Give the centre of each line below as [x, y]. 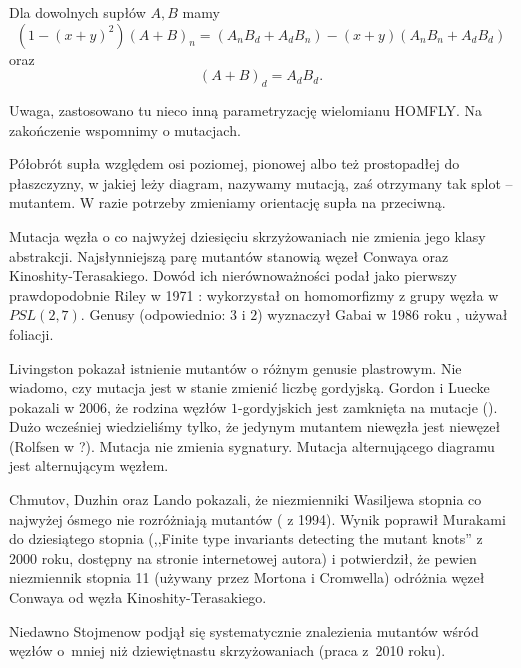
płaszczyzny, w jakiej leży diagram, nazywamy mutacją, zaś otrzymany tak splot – [261, 182]
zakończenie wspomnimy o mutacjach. [125, 129]
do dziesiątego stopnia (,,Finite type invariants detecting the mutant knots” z [246, 538]
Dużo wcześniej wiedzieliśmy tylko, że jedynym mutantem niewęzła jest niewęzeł [255, 426]
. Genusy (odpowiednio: [153, 314]
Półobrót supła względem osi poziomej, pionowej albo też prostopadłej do [234, 163]
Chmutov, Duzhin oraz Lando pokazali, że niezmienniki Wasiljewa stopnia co [245, 499]
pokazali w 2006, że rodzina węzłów [118, 406]
